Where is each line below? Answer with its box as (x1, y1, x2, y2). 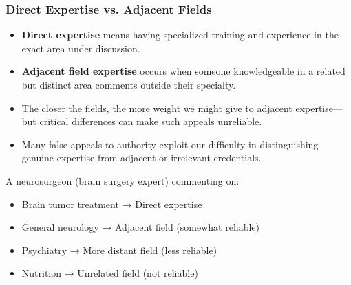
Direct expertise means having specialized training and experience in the (21, 27, 339, 42)
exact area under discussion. (21, 41, 140, 55)
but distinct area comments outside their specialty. (21, 78, 236, 91)
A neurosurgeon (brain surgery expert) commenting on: (6, 173, 240, 187)
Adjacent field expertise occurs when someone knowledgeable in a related (21, 64, 345, 78)
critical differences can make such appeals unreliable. (39, 114, 262, 128)
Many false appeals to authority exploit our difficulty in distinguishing (21, 137, 319, 151)
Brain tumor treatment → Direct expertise (21, 196, 202, 211)
